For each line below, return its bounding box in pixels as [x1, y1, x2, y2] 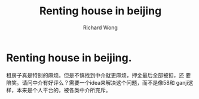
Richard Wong [82, 24, 118, 31]
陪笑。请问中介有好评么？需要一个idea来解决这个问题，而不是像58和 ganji [6, 79, 188, 86]
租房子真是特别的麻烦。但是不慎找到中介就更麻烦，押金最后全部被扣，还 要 [6, 72, 191, 79]
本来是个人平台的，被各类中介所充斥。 [16, 86, 111, 94]
